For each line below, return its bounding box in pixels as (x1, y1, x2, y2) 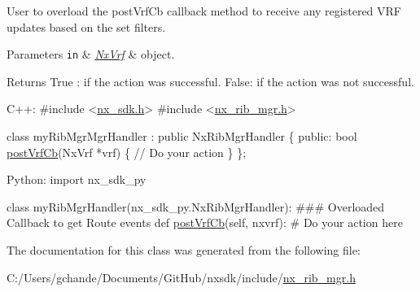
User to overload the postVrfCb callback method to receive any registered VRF (7, 2, 401, 19)
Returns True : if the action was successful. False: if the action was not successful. (7, 72, 414, 89)
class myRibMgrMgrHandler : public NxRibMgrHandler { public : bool (7, 128, 357, 145)
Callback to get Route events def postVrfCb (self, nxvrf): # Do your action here (7, 214, 403, 231)
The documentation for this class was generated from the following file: (7, 242, 361, 258)
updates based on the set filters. (7, 18, 166, 35)
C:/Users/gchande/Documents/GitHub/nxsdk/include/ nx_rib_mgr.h (7, 268, 356, 285)
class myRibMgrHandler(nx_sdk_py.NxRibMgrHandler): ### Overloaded (7, 198, 385, 215)
